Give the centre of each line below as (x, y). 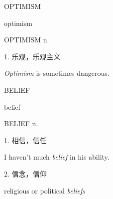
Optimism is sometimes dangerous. (57, 73)
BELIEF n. (21, 123)
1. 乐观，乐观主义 (32, 56)
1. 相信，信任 (25, 140)
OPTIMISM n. (27, 40)
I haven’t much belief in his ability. (57, 157)
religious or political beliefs (45, 190)
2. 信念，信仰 (25, 173)
